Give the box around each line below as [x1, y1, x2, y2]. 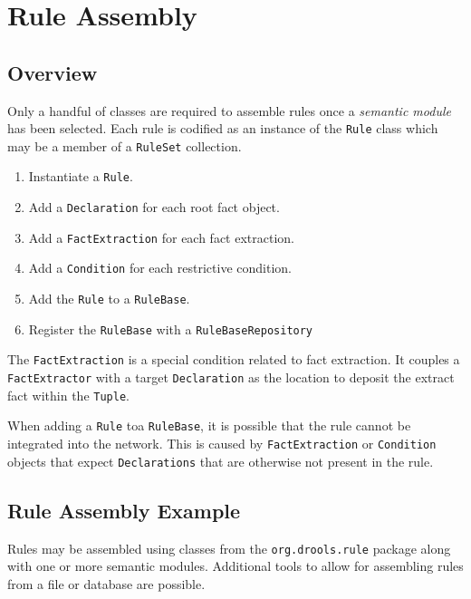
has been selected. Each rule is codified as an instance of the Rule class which [7, 119, 438, 138]
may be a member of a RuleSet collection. [7, 136, 242, 155]
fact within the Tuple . [7, 385, 130, 404]
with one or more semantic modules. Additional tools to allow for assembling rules [7, 556, 464, 575]
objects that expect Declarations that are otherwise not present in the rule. [7, 451, 434, 470]
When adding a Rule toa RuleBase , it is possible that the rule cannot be [7, 416, 411, 435]
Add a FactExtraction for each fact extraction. [28, 227, 294, 246]
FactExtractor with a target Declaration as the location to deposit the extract [7, 368, 455, 387]
